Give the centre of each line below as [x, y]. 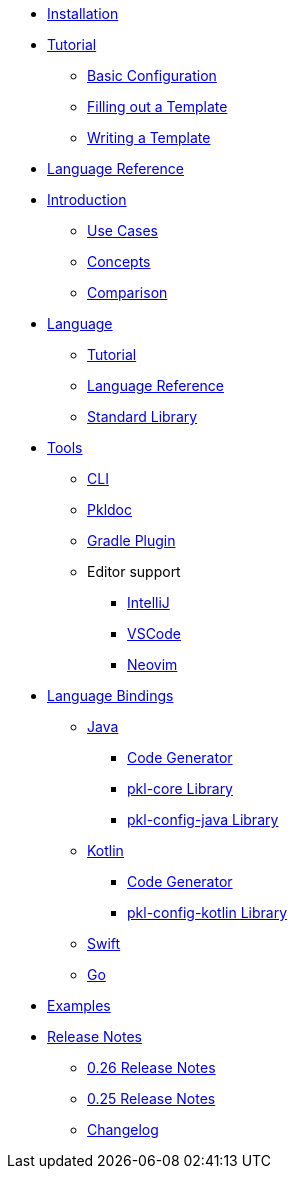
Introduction [87, 199]
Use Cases [122, 230]
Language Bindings [110, 695]
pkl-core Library [180, 788]
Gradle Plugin [131, 540]
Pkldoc [109, 509]
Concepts [119, 261]
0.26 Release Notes [151, 1067]
